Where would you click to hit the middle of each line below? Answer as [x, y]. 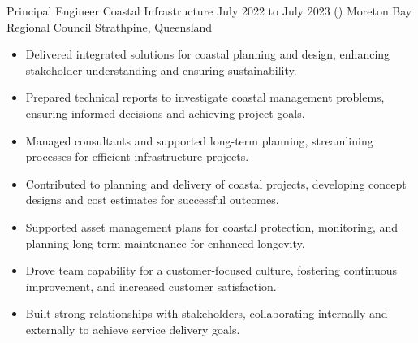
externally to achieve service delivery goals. [133, 329]
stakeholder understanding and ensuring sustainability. [161, 69]
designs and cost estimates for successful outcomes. [152, 200]
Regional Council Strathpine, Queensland [110, 26]
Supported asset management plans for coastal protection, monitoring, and [212, 226]
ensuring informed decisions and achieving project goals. [165, 113]
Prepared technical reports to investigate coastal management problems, [205, 97]
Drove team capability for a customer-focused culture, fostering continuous [211, 270]
